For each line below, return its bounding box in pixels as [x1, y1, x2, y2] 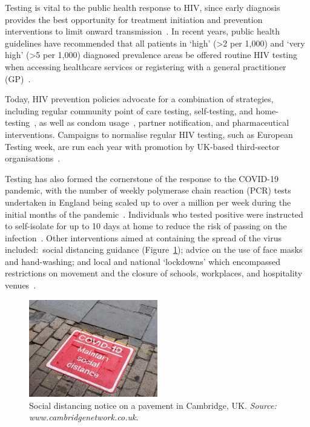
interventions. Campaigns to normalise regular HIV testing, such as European [5, 128, 293, 140]
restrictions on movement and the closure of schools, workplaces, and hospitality [5, 267, 303, 279]
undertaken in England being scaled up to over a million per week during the [5, 195, 291, 208]
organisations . [5, 152, 61, 165]
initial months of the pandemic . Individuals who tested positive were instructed [5, 207, 303, 220]
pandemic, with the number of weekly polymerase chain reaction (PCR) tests [5, 184, 291, 197]
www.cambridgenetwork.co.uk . [29, 411, 139, 423]
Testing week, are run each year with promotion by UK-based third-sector [5, 140, 280, 152]
